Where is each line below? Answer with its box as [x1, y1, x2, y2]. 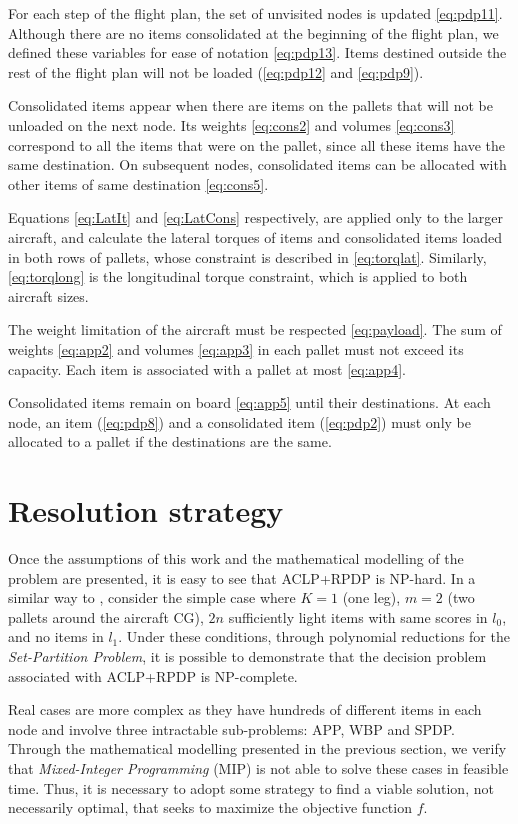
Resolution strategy [8, 490, 284, 531]
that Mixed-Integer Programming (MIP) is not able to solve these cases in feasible [8, 757, 509, 778]
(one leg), [342, 587, 401, 608]
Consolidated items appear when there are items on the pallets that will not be [8, 95, 493, 116]
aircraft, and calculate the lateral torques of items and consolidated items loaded [8, 226, 502, 247]
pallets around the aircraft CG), [8, 606, 204, 627]
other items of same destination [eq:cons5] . [8, 173, 269, 194]
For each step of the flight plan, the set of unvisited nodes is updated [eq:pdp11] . [8, 3, 503, 23]
